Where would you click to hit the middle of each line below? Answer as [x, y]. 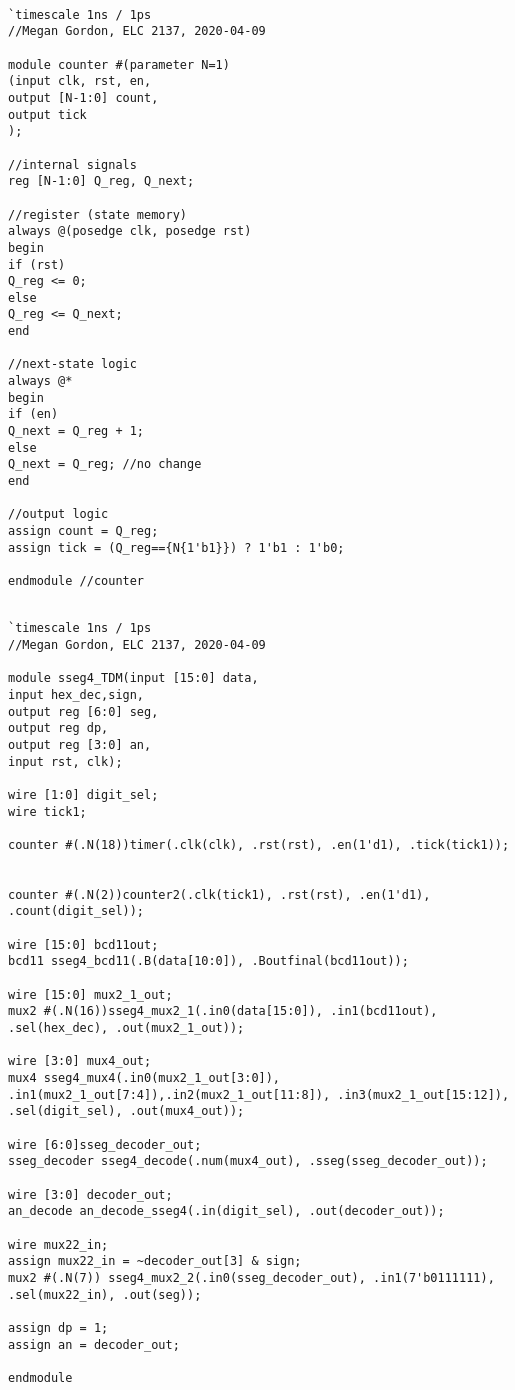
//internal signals [72, 164]
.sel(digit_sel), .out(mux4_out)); [126, 1111]
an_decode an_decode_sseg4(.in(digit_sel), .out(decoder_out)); [226, 1211]
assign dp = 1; [58, 1327]
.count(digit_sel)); [76, 911]
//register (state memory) [97, 214]
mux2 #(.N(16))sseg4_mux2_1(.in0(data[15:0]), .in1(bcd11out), [223, 1011]
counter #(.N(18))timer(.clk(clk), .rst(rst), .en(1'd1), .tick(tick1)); [259, 844]
